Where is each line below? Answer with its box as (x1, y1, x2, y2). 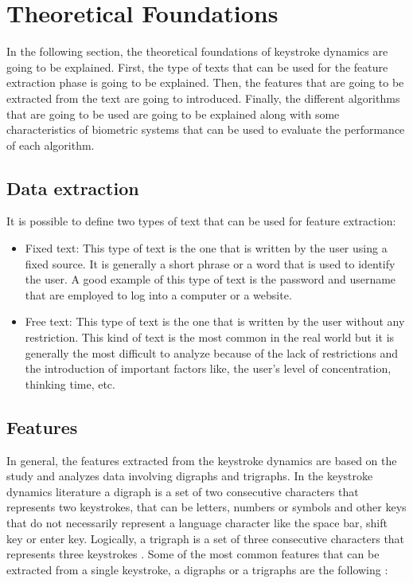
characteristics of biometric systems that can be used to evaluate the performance (6, 121, 405, 138)
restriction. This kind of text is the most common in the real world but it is (25, 329, 395, 346)
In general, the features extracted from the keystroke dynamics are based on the (6, 452, 397, 468)
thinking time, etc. (25, 375, 115, 392)
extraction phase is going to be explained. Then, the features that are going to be (6, 74, 404, 91)
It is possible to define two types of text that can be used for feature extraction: (6, 213, 396, 229)
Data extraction (6, 175, 139, 200)
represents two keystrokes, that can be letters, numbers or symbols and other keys (6, 499, 407, 515)
